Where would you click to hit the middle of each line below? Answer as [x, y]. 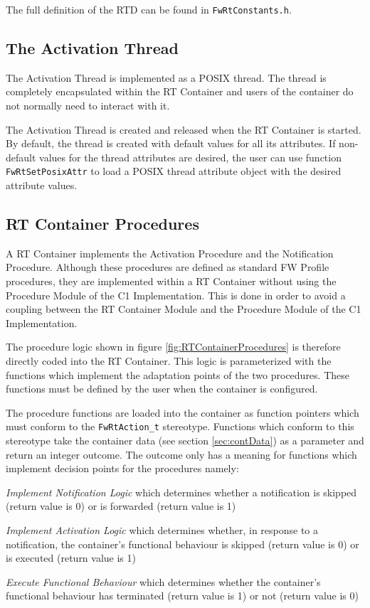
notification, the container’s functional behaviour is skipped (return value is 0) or [183, 544]
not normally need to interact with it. [88, 106]
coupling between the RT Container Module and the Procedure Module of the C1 [184, 309]
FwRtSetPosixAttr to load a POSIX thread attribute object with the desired [174, 171]
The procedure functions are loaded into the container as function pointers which [183, 412]
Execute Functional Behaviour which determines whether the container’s [163, 581]
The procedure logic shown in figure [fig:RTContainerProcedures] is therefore [173, 347]
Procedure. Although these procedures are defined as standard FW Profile [168, 267]
